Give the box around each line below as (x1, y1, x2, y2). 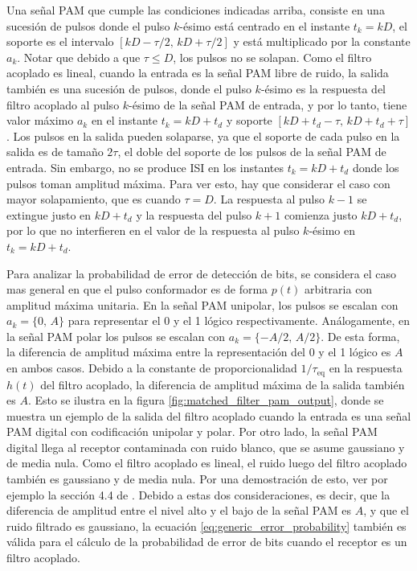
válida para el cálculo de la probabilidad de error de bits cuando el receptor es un (6, 533, 407, 550)
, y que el (363, 502, 409, 519)
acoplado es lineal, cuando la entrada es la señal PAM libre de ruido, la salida (6, 64, 389, 81)
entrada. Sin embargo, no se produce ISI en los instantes (6, 158, 284, 175)
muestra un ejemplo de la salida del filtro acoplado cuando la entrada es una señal (6, 407, 411, 424)
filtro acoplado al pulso (6, 96, 120, 113)
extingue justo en (6, 206, 92, 223)
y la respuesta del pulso (136, 206, 252, 223)
